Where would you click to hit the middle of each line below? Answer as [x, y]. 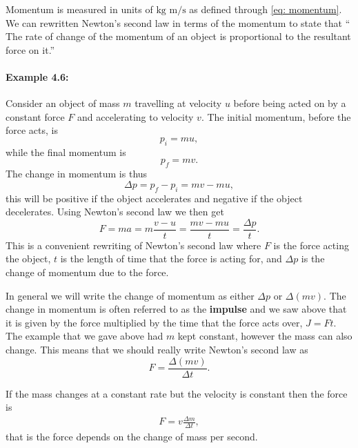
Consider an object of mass [63, 103]
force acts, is [32, 130]
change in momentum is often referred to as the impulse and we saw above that [176, 309]
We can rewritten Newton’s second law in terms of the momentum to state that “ [178, 22]
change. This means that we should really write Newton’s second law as [157, 349]
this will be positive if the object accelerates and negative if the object [154, 198]
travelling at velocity [178, 103]
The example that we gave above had [84, 336]
